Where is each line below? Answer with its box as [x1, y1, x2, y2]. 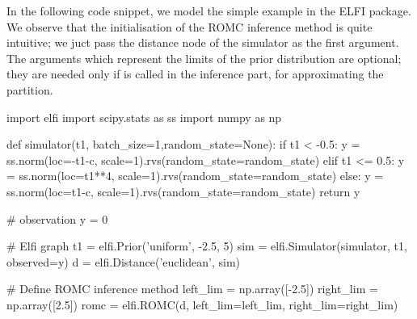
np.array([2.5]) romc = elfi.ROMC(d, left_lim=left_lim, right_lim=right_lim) [6, 296, 398, 313]
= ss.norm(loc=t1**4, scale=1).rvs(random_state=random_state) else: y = [6, 167, 384, 184]
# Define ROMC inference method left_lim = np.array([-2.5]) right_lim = [6, 280, 378, 297]
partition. [6, 81, 53, 98]
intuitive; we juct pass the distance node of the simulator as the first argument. [6, 34, 399, 51]
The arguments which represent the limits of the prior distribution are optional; [6, 49, 402, 66]
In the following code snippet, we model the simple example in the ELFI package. [6, 2, 411, 19]
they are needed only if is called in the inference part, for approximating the [6, 65, 384, 82]
